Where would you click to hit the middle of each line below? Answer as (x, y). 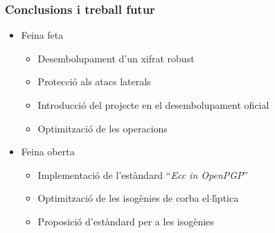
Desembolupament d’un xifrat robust (116, 58)
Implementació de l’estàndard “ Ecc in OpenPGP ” (143, 174)
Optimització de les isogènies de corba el (124, 198)
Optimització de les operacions (103, 128)
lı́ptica (225, 198)
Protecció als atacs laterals (94, 81)
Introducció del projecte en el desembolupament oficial (153, 105)
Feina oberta (48, 152)
